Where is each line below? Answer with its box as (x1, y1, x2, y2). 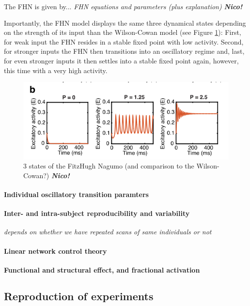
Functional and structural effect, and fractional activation (4, 264, 200, 275)
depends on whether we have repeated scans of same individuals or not (4, 227, 212, 237)
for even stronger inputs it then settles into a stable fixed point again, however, (4, 55, 239, 65)
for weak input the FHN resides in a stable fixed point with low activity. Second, (4, 36, 244, 46)
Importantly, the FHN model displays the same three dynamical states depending (4, 17, 246, 28)
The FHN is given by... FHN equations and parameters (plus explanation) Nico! (4, 1, 243, 11)
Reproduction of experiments (4, 288, 154, 303)
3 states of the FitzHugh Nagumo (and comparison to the (23, 161, 194, 171)
